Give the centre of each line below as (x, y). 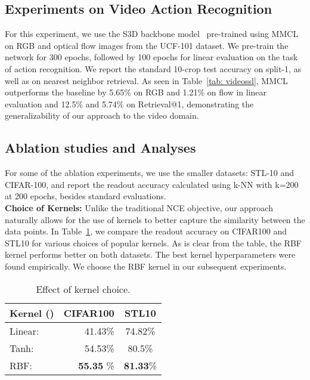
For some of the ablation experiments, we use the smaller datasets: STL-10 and (150, 173)
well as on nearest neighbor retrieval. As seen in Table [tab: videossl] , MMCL (146, 80)
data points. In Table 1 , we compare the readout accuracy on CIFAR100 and (146, 231)
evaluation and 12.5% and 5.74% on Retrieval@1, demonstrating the (129, 104)
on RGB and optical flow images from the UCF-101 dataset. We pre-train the (147, 45)
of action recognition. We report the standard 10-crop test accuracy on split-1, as (153, 68)
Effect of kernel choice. (83, 289)
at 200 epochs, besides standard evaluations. (86, 196)
